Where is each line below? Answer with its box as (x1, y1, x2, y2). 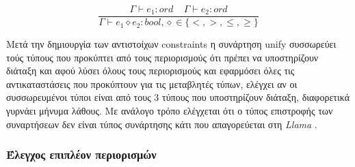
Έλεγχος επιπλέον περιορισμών (6, 146, 157, 163)
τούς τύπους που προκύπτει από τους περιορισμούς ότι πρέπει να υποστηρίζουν (6, 50, 319, 64)
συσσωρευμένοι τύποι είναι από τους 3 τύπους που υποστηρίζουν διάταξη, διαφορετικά (6, 90, 350, 104)
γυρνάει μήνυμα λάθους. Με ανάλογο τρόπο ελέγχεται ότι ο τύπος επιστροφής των (6, 104, 333, 118)
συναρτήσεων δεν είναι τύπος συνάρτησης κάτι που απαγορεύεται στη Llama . (6, 117, 317, 131)
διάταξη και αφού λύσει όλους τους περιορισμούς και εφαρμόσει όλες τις (6, 63, 295, 78)
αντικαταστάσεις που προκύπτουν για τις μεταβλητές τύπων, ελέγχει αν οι (6, 76, 298, 91)
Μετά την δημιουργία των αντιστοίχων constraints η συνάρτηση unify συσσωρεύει (6, 37, 337, 51)
